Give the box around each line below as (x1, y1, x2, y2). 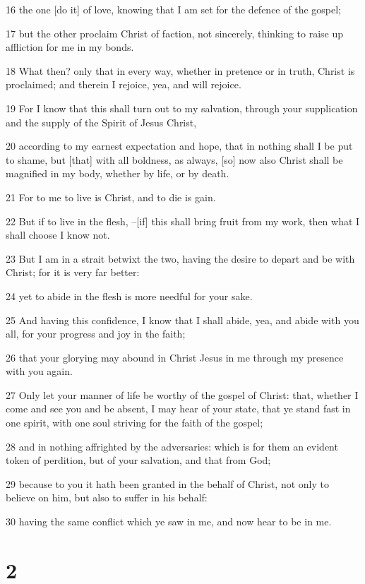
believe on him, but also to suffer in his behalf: (6, 490, 208, 505)
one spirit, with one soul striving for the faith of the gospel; (6, 415, 263, 430)
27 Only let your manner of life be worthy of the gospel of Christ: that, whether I (6, 387, 359, 402)
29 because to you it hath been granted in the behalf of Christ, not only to (6, 476, 329, 491)
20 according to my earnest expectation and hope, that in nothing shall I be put (6, 138, 353, 153)
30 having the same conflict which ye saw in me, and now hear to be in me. (6, 514, 332, 529)
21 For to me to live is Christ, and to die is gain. (6, 189, 216, 204)
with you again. (6, 364, 73, 379)
